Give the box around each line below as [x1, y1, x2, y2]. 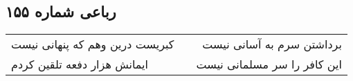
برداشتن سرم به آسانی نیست [202, 36, 342, 53]
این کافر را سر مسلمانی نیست [196, 56, 342, 73]
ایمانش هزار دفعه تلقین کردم [11, 56, 149, 73]
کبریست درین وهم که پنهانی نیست [11, 36, 174, 53]
